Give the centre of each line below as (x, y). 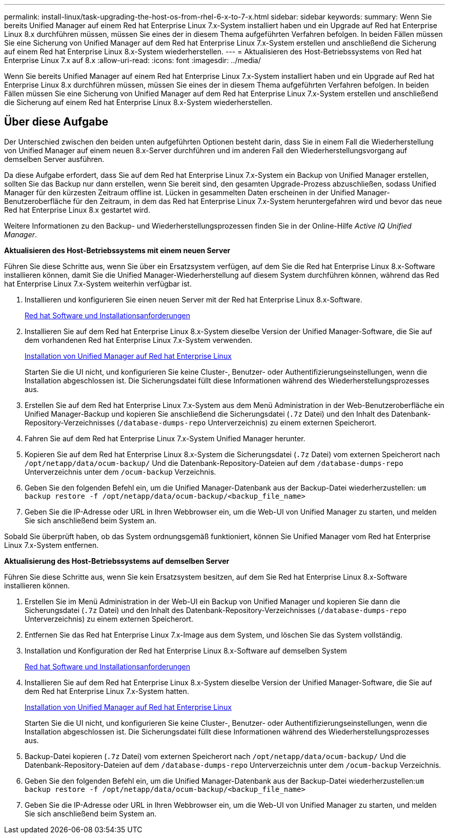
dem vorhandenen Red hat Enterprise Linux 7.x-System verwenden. (139, 340)
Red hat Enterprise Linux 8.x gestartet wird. (77, 210)
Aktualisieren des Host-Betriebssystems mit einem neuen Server (117, 250)
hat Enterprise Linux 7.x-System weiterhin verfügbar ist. (98, 283)
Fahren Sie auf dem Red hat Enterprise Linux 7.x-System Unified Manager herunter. (165, 438)
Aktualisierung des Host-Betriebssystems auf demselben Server (117, 561)
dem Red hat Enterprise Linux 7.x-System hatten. (107, 691)
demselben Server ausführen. (54, 159)
